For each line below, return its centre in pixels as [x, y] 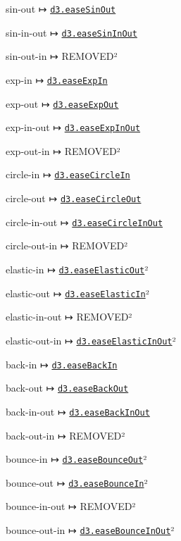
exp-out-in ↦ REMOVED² [63, 150]
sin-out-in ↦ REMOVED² [62, 56]
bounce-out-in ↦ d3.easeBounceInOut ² [90, 530]
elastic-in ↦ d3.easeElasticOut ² [77, 269]
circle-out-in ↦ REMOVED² [67, 245]
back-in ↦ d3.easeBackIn [62, 364]
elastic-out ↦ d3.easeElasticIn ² [77, 293]
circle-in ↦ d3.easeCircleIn [68, 174]
